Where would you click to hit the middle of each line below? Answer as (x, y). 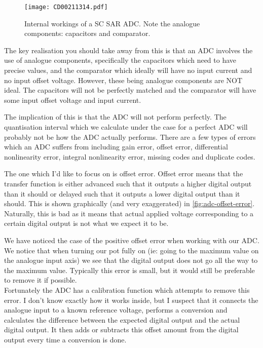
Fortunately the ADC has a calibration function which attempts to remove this (127, 289)
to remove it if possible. (41, 280)
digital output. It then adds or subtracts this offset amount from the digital (121, 330)
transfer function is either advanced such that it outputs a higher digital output (128, 183)
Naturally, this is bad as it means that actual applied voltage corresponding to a (129, 213)
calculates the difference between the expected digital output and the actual (122, 319)
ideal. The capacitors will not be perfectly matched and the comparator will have (130, 90)
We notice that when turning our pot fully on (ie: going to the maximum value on (131, 250)
